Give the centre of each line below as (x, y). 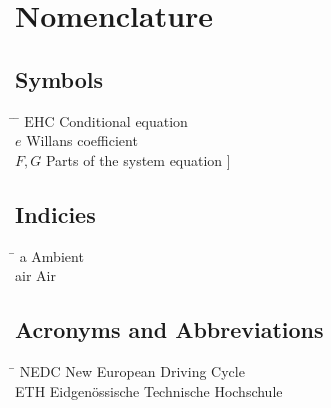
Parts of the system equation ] (138, 159)
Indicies (55, 213)
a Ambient (51, 255)
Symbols (59, 78)
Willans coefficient (82, 140)
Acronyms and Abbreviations (169, 329)
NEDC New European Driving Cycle (132, 370)
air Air (35, 275)
